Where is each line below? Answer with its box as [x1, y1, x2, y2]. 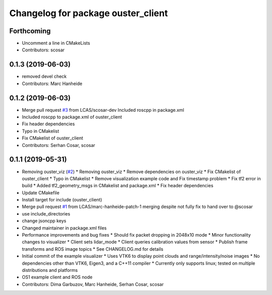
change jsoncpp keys [22, 218, 66, 224]
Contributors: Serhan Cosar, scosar [22, 142, 96, 148]
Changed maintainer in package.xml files [22, 225, 107, 231]
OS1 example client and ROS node [22, 274, 93, 280]
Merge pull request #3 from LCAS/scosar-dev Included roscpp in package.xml [22, 107, 184, 113]
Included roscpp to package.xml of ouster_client [22, 114, 122, 120]
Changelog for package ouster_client [9, 8, 168, 19]
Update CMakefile [22, 189, 60, 196]
